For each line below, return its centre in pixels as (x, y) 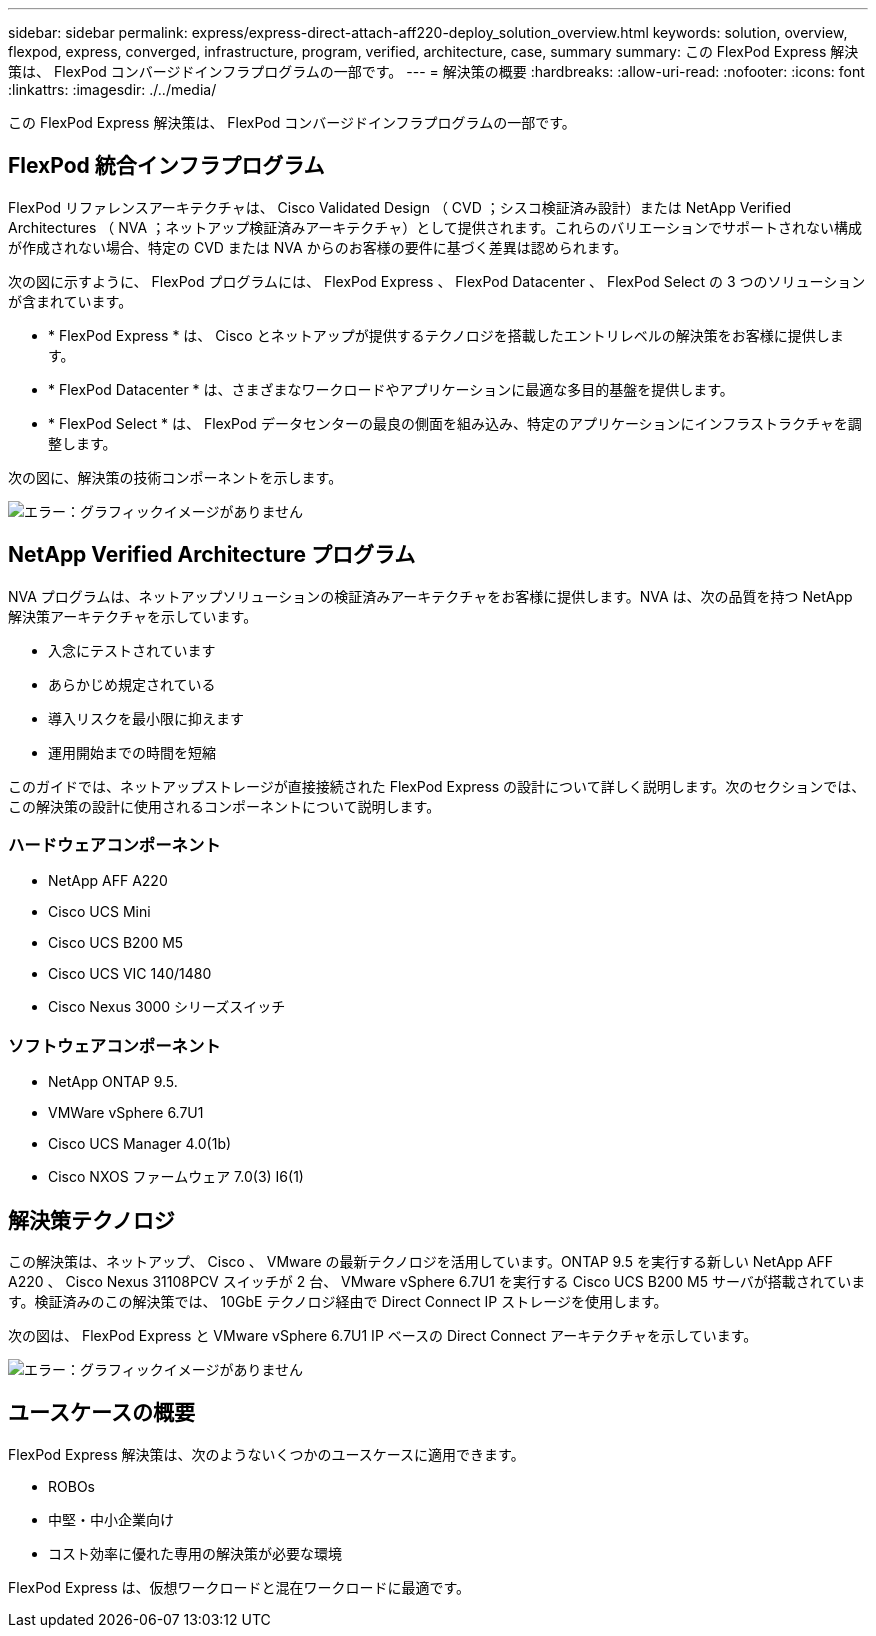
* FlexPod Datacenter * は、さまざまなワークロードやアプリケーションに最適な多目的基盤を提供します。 (391, 389)
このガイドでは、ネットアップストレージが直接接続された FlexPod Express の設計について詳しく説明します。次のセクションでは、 (437, 786)
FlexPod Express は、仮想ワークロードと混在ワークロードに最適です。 (239, 1587)
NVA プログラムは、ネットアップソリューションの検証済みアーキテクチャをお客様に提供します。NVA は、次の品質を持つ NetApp (430, 596)
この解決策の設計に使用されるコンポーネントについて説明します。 (224, 806)
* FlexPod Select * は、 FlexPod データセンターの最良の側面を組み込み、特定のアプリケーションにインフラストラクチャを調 (455, 423)
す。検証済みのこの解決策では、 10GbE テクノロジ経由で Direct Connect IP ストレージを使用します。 (338, 1302)
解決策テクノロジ (91, 1220)
